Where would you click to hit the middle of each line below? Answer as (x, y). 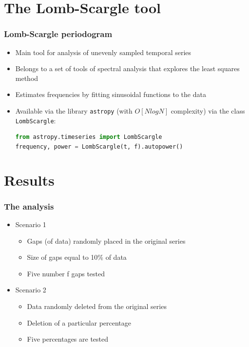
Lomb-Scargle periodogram (58, 34)
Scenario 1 (31, 224)
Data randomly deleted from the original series (97, 306)
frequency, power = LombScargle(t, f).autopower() (99, 146)
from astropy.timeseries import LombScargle (89, 137)
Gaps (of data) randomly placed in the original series (106, 241)
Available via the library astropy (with (74, 110)
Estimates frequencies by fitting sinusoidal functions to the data (111, 94)
